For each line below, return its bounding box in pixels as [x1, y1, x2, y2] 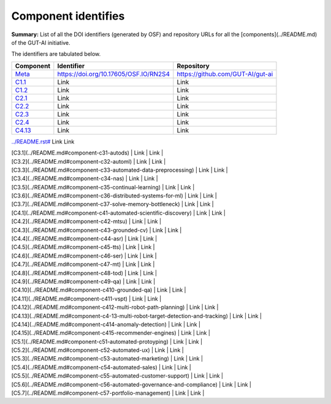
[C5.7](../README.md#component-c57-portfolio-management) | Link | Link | [11, 389, 205, 397]
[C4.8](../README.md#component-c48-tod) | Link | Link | [11, 269, 158, 276]
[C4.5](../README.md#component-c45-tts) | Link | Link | [11, 243, 155, 251]
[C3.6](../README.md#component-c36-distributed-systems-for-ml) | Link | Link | [11, 192, 217, 199]
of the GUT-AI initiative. [11, 39, 70, 46]
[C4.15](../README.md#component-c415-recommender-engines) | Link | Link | [11, 329, 211, 337]
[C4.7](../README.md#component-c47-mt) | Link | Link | [11, 261, 155, 268]
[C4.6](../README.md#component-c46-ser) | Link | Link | [11, 252, 157, 259]
